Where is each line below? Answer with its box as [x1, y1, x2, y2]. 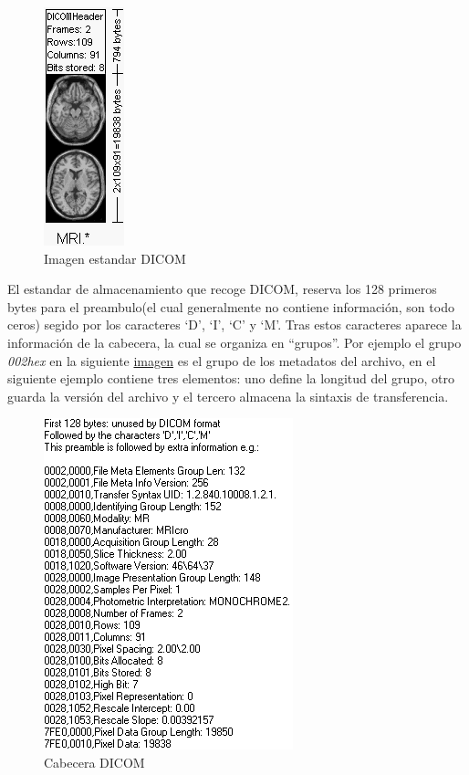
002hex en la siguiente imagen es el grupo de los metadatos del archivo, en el [7, 351, 436, 370]
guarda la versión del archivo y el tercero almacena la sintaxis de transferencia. [7, 386, 449, 405]
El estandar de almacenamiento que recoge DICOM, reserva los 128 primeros [7, 279, 437, 298]
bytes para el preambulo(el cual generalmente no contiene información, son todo [7, 297, 454, 316]
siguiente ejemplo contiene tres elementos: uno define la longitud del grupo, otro [7, 369, 454, 388]
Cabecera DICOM [44, 752, 145, 771]
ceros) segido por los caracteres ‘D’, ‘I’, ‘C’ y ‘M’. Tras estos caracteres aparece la [7, 315, 462, 334]
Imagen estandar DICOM [44, 248, 186, 267]
